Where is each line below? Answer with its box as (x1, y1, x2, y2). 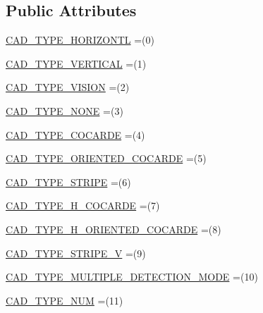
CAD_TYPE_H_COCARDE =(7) (6, 198, 160, 213)
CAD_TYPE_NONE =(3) (6, 103, 123, 118)
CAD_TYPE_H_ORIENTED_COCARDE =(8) (6, 221, 221, 236)
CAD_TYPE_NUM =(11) (6, 293, 123, 307)
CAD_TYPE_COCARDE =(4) (6, 127, 145, 142)
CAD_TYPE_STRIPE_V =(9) (6, 245, 146, 260)
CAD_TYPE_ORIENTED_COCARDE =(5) (6, 151, 207, 166)
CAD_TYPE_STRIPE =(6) (6, 174, 131, 189)
